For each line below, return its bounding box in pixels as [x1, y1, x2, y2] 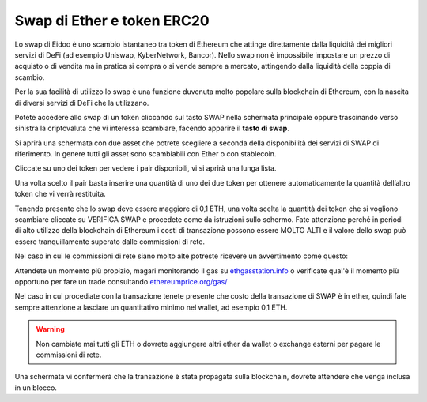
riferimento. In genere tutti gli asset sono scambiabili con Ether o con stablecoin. [14, 149, 277, 159]
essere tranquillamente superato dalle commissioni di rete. [14, 237, 206, 246]
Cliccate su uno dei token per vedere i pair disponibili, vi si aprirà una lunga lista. [14, 163, 277, 173]
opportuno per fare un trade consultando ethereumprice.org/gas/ [14, 276, 228, 286]
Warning [36, 325, 65, 334]
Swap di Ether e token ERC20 [14, 12, 210, 29]
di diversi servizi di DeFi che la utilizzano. [14, 98, 149, 107]
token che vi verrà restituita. [14, 190, 106, 199]
